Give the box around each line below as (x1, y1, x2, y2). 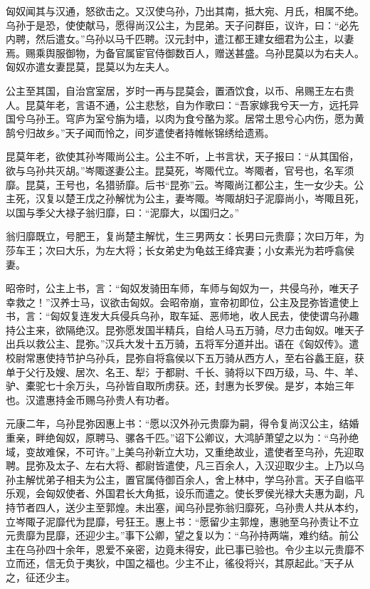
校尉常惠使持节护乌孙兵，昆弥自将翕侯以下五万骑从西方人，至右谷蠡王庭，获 (6, 350, 364, 365)
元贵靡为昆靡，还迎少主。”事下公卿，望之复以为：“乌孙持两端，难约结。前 (6, 528, 349, 543)
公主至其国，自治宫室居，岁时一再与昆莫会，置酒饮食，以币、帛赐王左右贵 (6, 83, 354, 98)
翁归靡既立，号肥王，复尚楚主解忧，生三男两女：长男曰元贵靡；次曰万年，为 (6, 229, 364, 244)
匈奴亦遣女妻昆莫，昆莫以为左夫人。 (6, 59, 175, 74)
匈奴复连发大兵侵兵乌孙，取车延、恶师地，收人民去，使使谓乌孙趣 (50, 308, 359, 323)
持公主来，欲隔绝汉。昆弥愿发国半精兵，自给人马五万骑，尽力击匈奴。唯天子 (6, 322, 364, 337)
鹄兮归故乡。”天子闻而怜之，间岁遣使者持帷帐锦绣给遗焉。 (6, 125, 275, 140)
